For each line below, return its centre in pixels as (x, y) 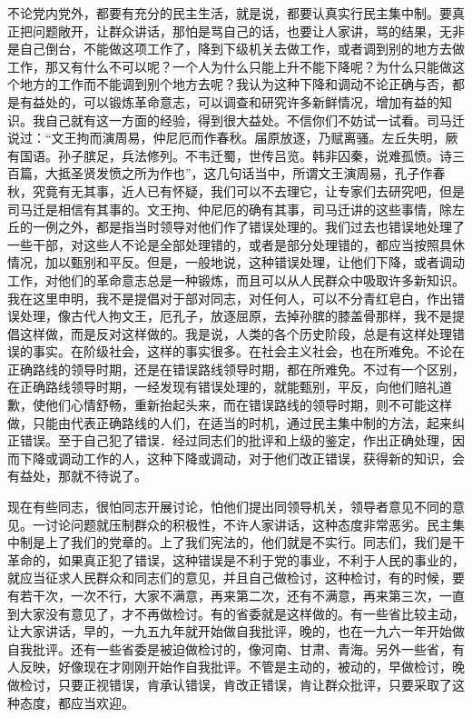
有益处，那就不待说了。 (77, 476)
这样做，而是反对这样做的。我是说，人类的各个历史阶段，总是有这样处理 (236, 333)
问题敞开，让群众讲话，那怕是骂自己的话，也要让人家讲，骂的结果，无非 (248, 30)
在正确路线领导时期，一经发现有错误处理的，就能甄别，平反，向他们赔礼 (223, 387)
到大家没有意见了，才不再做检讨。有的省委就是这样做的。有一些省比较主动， (236, 613)
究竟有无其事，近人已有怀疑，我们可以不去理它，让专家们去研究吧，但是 (248, 190)
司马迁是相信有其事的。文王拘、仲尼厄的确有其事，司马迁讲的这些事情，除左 (236, 209)
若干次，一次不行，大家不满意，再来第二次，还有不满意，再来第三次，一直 (242, 595)
